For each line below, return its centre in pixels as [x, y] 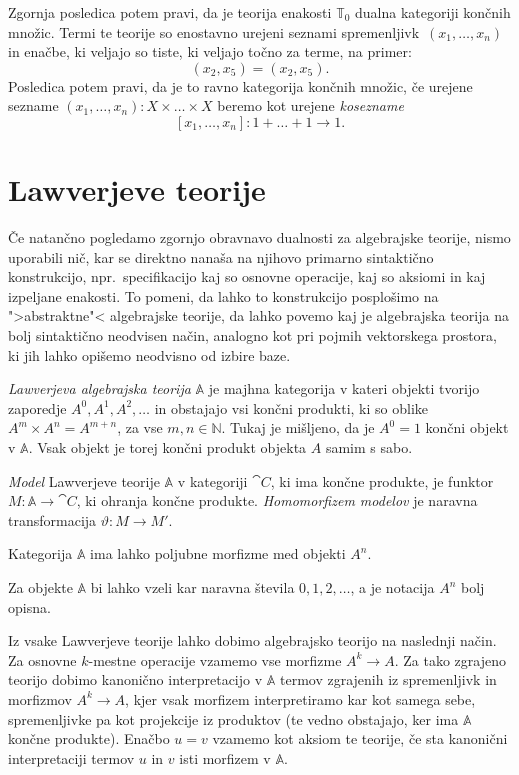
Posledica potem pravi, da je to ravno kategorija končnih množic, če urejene [240, 85]
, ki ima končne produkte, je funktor [382, 480]
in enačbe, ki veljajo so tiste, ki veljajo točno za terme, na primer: [210, 51]
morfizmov [40, 698]
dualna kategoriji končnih [433, 12]
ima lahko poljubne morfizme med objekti [218, 553]
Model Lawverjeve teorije [84, 480]
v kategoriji [212, 480]
